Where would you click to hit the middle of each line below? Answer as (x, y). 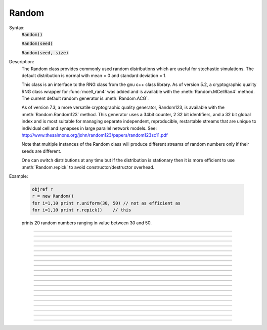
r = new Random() (53, 196)
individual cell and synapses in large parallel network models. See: (89, 128)
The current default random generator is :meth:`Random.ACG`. (85, 98)
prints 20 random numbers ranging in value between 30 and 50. (87, 223)
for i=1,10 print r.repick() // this (81, 210)
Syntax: (17, 28)
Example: (19, 176)
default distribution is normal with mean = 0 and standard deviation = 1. (94, 75)
